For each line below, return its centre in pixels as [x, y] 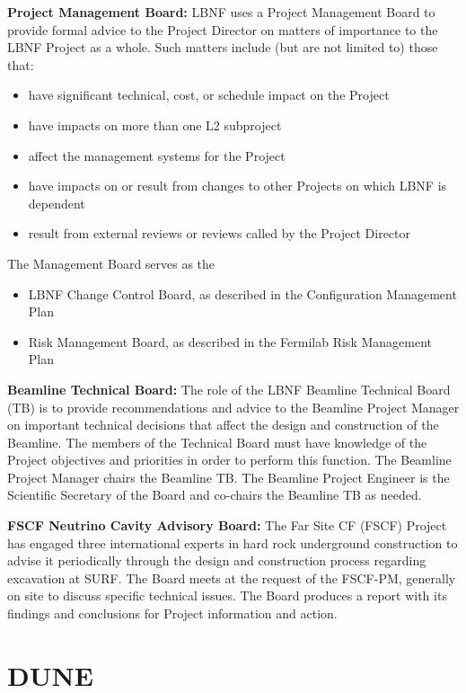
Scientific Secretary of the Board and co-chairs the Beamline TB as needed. [215, 495]
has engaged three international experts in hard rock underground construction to [233, 542]
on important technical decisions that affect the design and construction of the [223, 425]
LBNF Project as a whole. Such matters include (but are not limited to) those [223, 47]
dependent [57, 203]
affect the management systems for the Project [157, 155]
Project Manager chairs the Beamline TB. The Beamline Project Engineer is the [229, 477]
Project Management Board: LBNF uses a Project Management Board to [221, 12]
